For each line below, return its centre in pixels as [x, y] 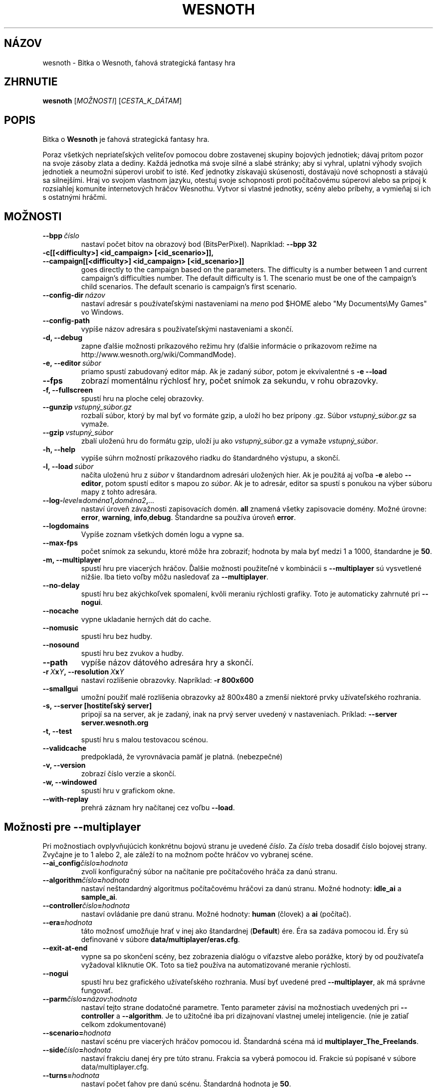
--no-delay [61, 585]
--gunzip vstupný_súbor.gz [87, 407]
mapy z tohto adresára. [119, 492]
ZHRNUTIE [31, 82]
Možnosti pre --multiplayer [73, 827]
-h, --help [59, 450]
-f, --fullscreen [68, 390]
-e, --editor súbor [72, 363]
